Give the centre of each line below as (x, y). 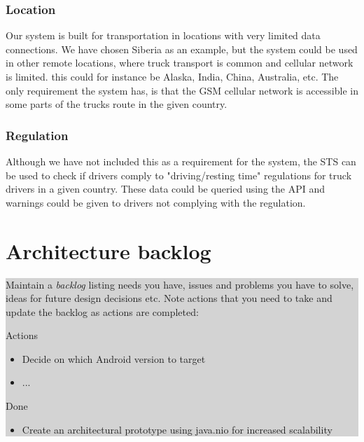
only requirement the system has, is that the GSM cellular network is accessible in (182, 90)
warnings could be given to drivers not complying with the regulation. (156, 202)
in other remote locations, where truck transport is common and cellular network (180, 63)
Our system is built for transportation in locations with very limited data (163, 35)
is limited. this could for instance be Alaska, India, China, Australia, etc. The (172, 76)
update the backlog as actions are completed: (102, 311)
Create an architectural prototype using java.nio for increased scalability (177, 429)
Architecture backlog (108, 250)
